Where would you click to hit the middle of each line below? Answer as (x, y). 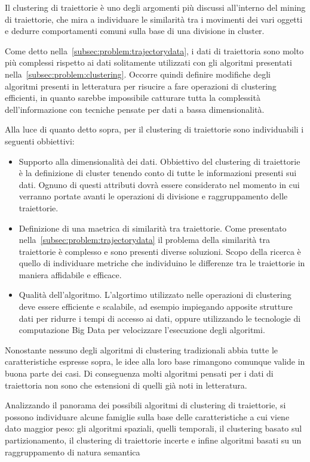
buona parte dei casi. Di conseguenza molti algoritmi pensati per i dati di (139, 373)
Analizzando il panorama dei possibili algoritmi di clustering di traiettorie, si (145, 405)
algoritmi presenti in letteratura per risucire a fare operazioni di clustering (141, 86)
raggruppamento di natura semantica (73, 452)
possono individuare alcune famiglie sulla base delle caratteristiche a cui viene (147, 416)
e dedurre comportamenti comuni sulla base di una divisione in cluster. (135, 31)
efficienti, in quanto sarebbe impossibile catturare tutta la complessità (133, 98)
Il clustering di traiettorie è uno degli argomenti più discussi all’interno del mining (155, 7)
